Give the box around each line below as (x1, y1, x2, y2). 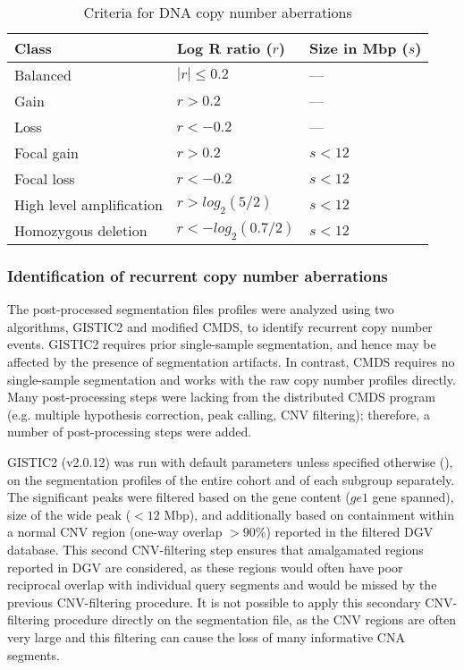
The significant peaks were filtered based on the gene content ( (7, 488, 350, 506)
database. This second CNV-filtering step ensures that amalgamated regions (7, 539, 424, 558)
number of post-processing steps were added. (7, 422, 252, 441)
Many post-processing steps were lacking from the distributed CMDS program (7, 387, 435, 406)
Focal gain (14, 142, 79, 163)
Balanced (14, 64, 72, 85)
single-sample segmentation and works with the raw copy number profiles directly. (7, 369, 456, 388)
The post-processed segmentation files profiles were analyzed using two (7, 300, 394, 318)
